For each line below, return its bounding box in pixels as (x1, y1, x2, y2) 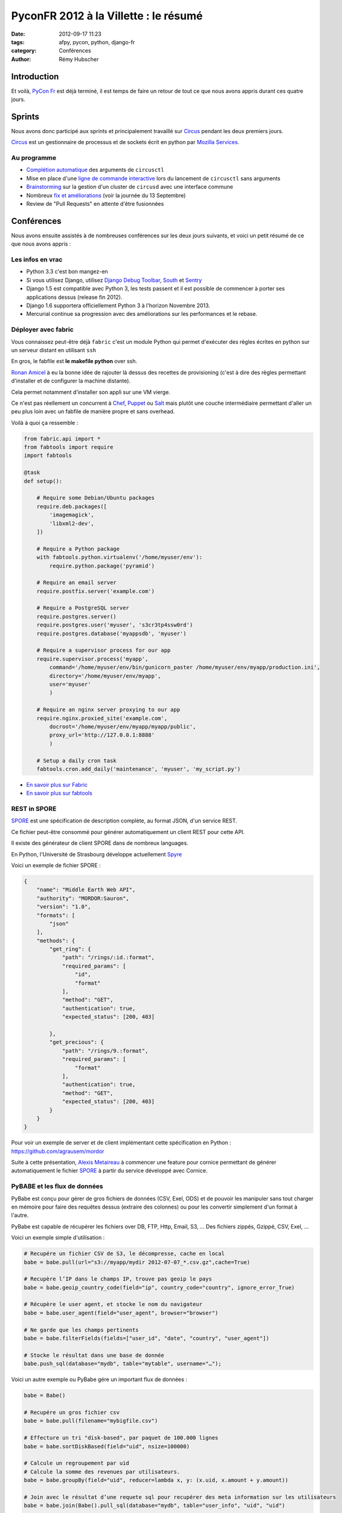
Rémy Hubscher (59, 55, 99, 63)
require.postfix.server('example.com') (36, 588, 155, 594)
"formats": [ (36, 911, 76, 919)
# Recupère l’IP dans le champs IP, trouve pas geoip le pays (24, 1276, 212, 1282)
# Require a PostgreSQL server (36, 605, 129, 611)
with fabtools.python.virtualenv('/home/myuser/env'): (36, 554, 202, 561)
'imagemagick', (49, 511, 95, 519)
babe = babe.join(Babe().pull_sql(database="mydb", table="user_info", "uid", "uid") (24, 1502, 285, 1509)
